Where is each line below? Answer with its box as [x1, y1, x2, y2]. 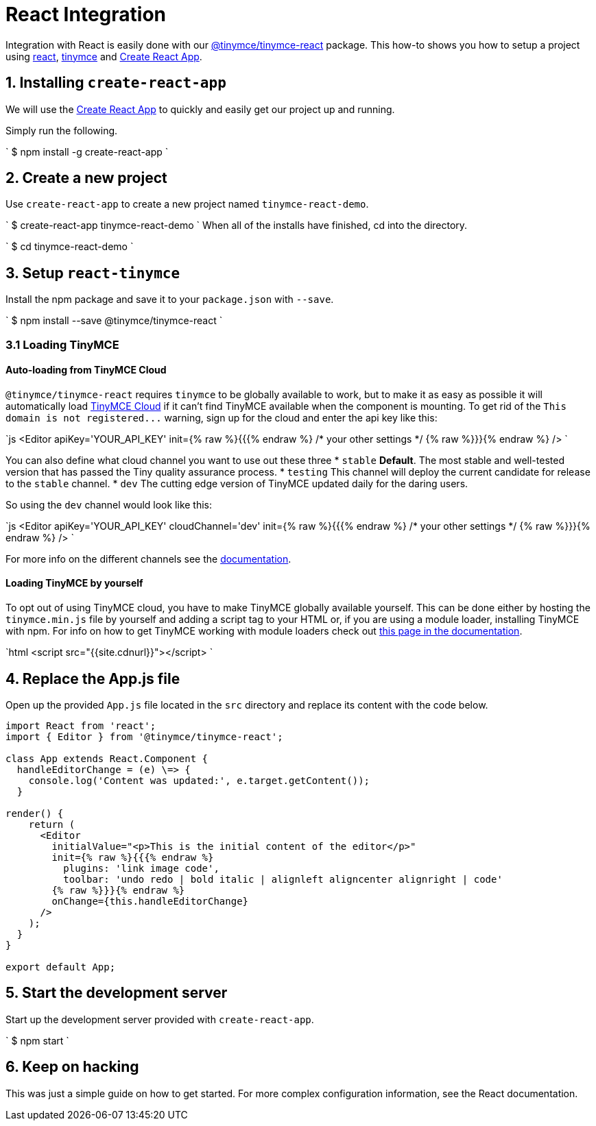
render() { [5, 807, 64, 819]
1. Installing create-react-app [5, 74, 226, 92]
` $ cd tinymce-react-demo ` [5, 241, 134, 253]
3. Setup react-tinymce [5, 264, 180, 282]
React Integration [5, 3, 166, 26]
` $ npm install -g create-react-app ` [5, 145, 169, 158]
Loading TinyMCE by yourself [5, 577, 143, 589]
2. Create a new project [5, 169, 167, 187]
